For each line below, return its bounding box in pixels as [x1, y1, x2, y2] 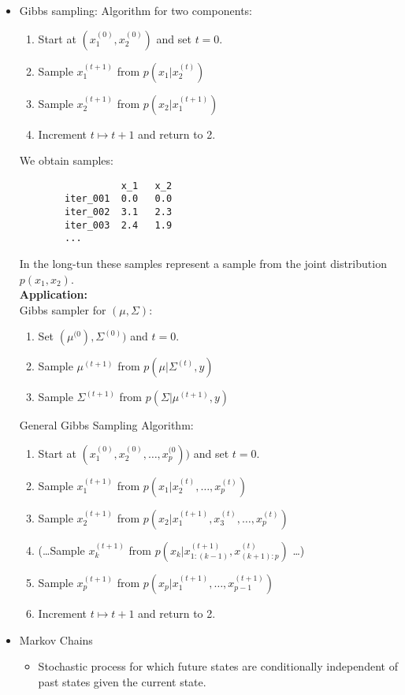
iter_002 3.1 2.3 [65, 206, 173, 218]
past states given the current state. [38, 673, 206, 689]
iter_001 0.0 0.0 [65, 193, 173, 205]
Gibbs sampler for [19, 301, 106, 318]
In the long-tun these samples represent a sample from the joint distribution [19, 255, 387, 272]
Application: [19, 286, 87, 303]
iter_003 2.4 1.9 [65, 219, 173, 231]
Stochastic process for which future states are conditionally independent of [38, 658, 398, 675]
